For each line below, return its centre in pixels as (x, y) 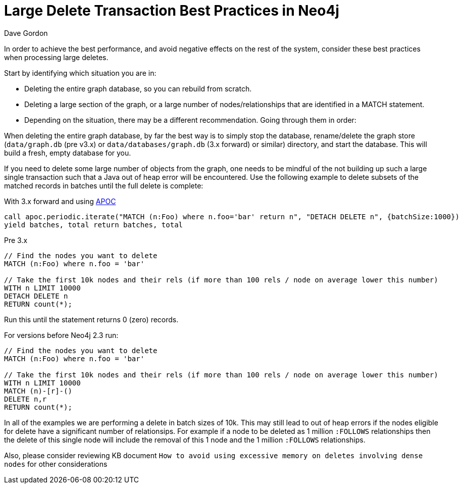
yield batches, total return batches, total (94, 225)
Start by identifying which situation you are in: (80, 73)
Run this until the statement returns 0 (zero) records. (91, 319)
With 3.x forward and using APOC (60, 201)
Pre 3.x (16, 240)
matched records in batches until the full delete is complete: (104, 185)
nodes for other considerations (56, 464)
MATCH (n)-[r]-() (38, 391)
